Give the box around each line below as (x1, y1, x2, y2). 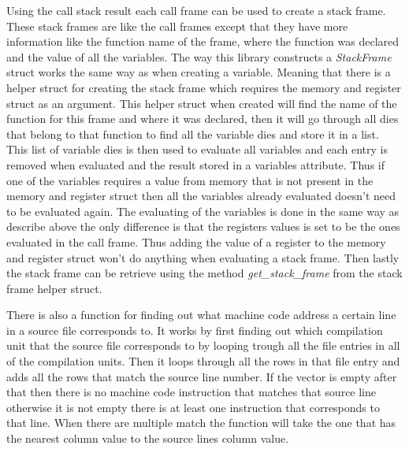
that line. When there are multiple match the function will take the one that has (6, 414, 396, 431)
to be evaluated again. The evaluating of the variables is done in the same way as (6, 202, 400, 219)
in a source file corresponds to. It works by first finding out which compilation (6, 321, 383, 338)
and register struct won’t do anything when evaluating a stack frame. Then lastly (6, 249, 400, 265)
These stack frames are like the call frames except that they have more (6, 17, 348, 34)
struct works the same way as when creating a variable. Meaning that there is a (6, 64, 391, 80)
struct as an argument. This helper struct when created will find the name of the (6, 95, 397, 111)
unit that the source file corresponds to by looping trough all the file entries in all (6, 337, 400, 354)
